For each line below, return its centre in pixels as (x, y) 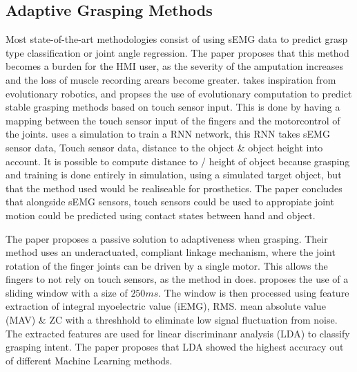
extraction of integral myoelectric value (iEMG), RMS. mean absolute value (166, 306)
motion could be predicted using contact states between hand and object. (161, 215)
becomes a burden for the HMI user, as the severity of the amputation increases (175, 66)
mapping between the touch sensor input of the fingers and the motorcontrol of (173, 120)
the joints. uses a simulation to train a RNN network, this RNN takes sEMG (168, 134)
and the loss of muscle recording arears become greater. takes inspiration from (171, 79)
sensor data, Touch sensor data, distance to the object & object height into (164, 147)
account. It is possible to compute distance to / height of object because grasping (178, 161)
